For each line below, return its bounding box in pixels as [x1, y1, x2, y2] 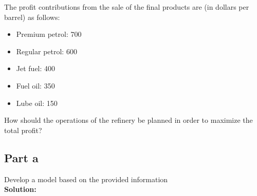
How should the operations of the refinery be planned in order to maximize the [4, 115, 253, 125]
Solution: [4, 184, 36, 194]
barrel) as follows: [4, 11, 60, 22]
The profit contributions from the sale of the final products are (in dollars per [4, 2, 249, 12]
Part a [4, 149, 39, 165]
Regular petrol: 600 [16, 46, 77, 56]
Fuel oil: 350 [16, 80, 55, 91]
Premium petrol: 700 [16, 29, 82, 39]
